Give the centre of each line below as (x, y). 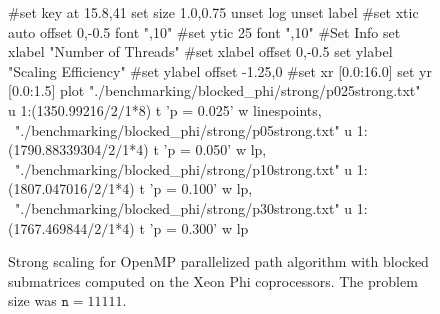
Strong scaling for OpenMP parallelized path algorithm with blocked (218, 261)
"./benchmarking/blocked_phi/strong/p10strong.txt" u (183, 168)
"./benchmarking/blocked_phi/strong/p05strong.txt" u (183, 129)
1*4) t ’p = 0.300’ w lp (178, 227)
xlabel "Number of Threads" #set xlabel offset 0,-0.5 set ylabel (200, 51)
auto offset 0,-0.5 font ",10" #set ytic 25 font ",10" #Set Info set (204, 31)
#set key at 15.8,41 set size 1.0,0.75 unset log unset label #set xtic (213, 12)
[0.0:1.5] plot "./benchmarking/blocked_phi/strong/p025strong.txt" (214, 90)
